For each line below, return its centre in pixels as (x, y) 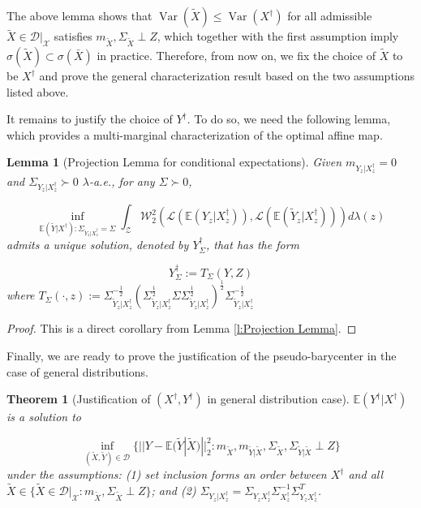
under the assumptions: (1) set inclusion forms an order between (167, 474)
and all (366, 474)
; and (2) (174, 490)
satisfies (73, 36)
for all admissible (330, 15)
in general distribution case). (278, 399)
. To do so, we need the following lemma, (289, 119)
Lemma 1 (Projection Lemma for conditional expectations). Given (174, 162)
